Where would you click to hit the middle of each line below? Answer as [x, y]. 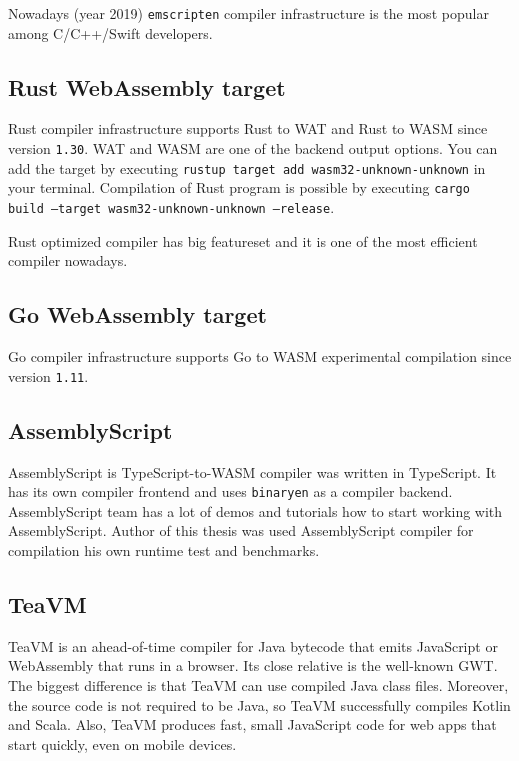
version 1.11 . [48, 375]
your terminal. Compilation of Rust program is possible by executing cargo [239, 187]
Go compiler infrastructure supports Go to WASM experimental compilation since [260, 356]
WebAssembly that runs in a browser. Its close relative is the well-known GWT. [253, 665]
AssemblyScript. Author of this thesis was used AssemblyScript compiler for [241, 530]
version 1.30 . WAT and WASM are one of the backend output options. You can [253, 148]
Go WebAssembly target [137, 314]
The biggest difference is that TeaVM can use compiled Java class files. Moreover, [258, 684]
